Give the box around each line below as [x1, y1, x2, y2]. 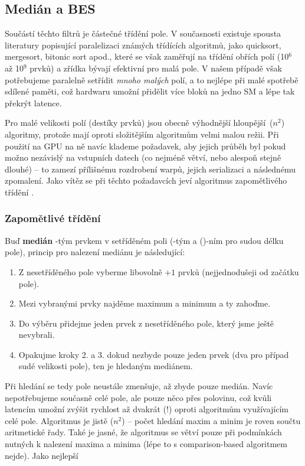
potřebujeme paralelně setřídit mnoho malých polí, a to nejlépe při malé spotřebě [5, 73, 299, 86]
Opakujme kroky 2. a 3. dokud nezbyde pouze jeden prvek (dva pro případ [18, 348, 289, 360]
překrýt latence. [5, 96, 62, 109]
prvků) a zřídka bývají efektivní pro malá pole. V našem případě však [29, 61, 282, 74]
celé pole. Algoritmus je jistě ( [5, 414, 114, 426]
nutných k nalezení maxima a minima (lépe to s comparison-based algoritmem [5, 438, 287, 450]
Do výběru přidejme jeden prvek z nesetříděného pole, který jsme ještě [18, 317, 274, 329]
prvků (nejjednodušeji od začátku [178, 265, 299, 278]
